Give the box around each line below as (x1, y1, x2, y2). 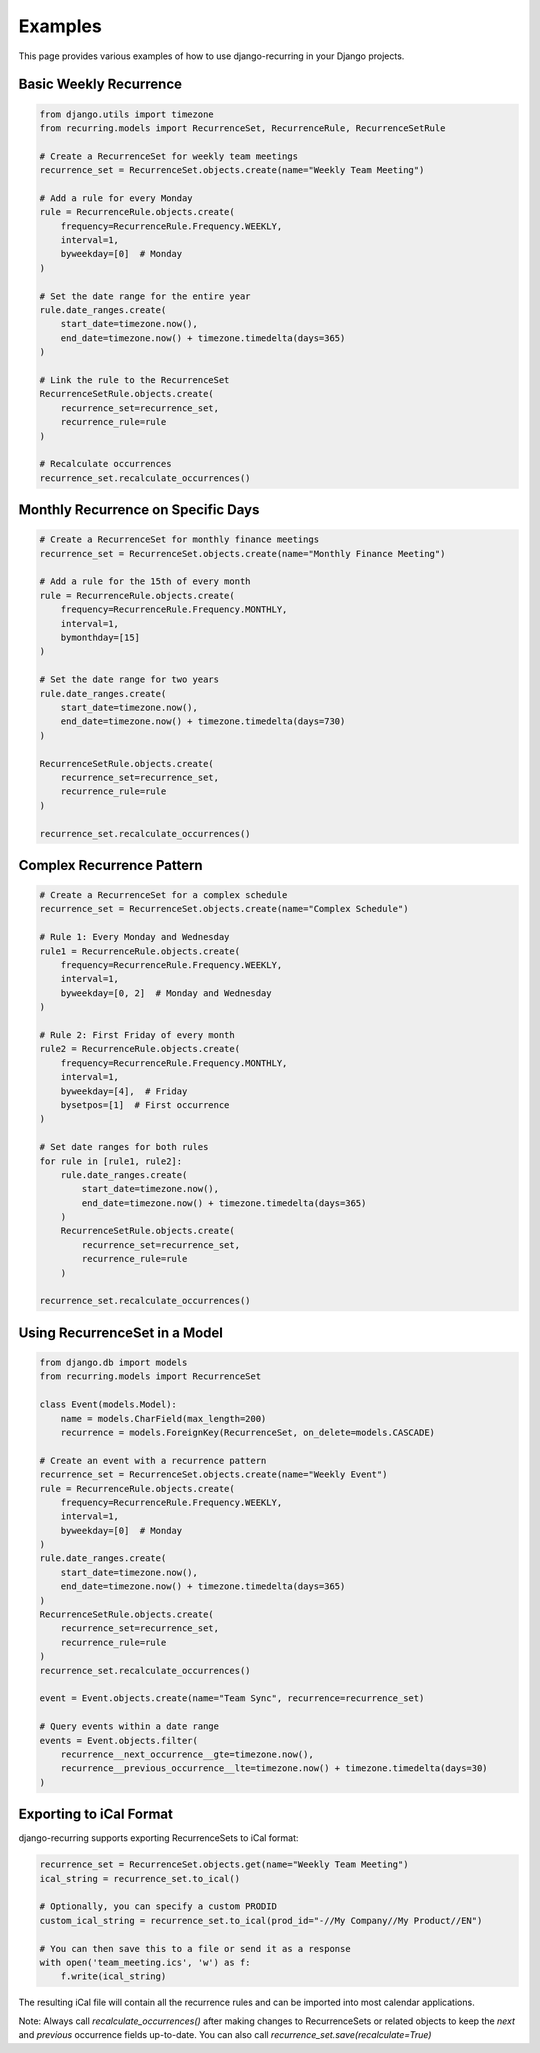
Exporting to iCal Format (18, 1806, 174, 1823)
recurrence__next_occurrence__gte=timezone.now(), (60, 1748, 314, 1760)
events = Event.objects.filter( (39, 1735, 199, 1746)
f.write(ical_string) (60, 1971, 167, 1982)
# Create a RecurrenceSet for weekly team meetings (39, 150, 299, 162)
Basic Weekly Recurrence (18, 76, 183, 93)
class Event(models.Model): (39, 1399, 177, 1410)
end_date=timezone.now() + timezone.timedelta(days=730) (60, 716, 346, 727)
